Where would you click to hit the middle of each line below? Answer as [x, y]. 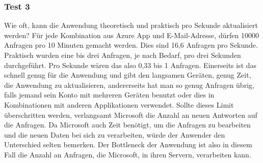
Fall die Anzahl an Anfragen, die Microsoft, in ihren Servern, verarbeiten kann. [128, 154]
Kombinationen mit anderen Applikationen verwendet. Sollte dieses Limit [119, 104]
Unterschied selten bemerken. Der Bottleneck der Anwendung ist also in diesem [128, 144]
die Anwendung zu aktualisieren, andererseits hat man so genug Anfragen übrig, [129, 85]
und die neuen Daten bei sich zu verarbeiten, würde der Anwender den [115, 134]
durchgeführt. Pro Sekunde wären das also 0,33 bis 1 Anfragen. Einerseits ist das [130, 65]
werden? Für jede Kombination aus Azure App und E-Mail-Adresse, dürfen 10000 [131, 35]
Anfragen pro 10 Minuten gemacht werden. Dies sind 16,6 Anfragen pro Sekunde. [131, 45]
